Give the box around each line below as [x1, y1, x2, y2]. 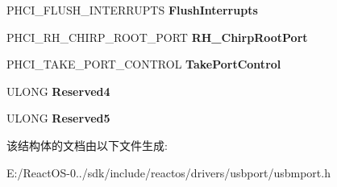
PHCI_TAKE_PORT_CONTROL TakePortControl [6, 56, 281, 73]
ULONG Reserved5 [6, 110, 110, 127]
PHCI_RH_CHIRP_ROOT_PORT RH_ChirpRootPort [6, 28, 308, 45]
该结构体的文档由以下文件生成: [6, 136, 168, 153]
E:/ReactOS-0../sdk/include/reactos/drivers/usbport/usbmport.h [6, 164, 331, 181]
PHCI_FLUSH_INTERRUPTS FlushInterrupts [6, 2, 258, 18]
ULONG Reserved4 [6, 82, 110, 99]
